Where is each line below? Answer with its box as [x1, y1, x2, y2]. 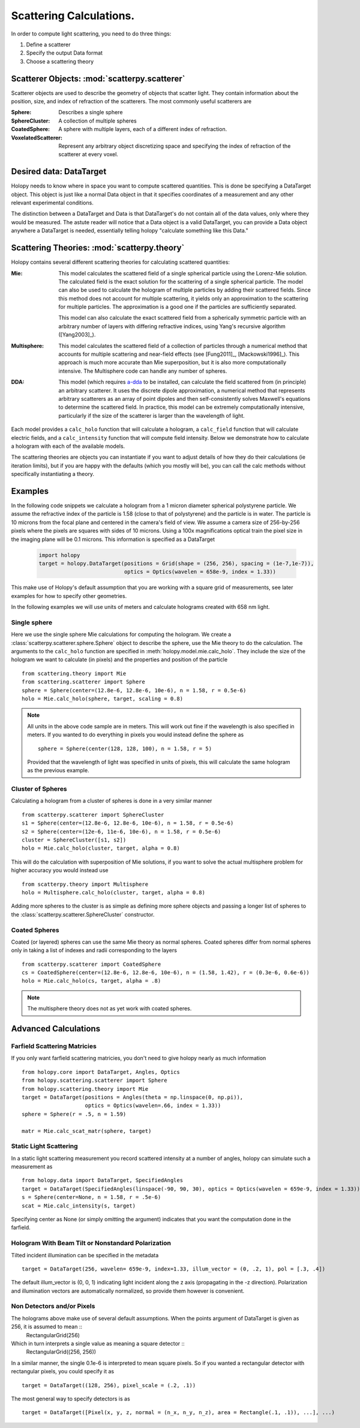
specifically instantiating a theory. [11, 471, 95, 478]
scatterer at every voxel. [58, 151, 118, 158]
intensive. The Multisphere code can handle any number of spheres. [58, 367, 227, 374]
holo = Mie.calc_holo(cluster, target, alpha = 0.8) [22, 845, 180, 852]
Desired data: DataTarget [11, 166, 107, 177]
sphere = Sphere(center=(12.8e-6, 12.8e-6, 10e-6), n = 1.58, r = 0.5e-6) [22, 687, 247, 694]
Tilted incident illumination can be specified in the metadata [11, 1251, 159, 1259]
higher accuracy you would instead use [11, 867, 109, 874]
